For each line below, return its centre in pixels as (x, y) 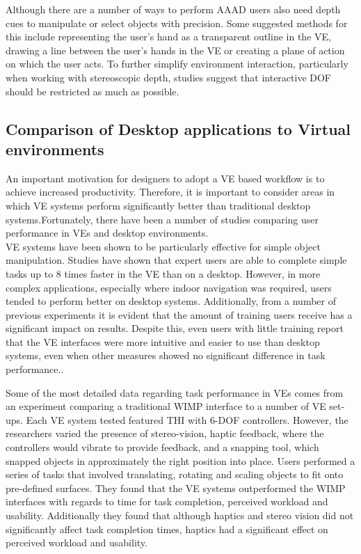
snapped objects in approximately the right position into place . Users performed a (180, 460)
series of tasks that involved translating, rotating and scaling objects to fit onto (175, 474)
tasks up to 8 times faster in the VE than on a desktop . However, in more (163, 273)
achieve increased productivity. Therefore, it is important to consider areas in (170, 192)
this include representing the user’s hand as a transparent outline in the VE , (168, 37)
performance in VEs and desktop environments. (107, 233)
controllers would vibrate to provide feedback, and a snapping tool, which (162, 447)
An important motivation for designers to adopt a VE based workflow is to (165, 178)
